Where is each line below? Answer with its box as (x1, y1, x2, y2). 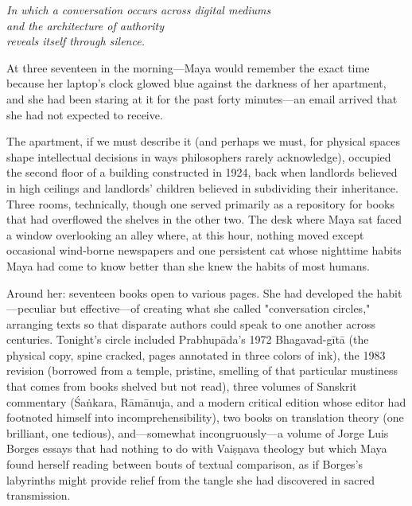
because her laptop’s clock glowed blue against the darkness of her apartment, (6, 75, 387, 91)
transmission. (6, 487, 71, 504)
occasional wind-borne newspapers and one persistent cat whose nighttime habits (6, 242, 402, 259)
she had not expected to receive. (6, 106, 163, 123)
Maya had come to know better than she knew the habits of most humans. (6, 257, 370, 274)
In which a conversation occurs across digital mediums (6, 2, 271, 18)
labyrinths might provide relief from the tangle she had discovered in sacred (6, 471, 375, 488)
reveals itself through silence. (6, 33, 145, 49)
